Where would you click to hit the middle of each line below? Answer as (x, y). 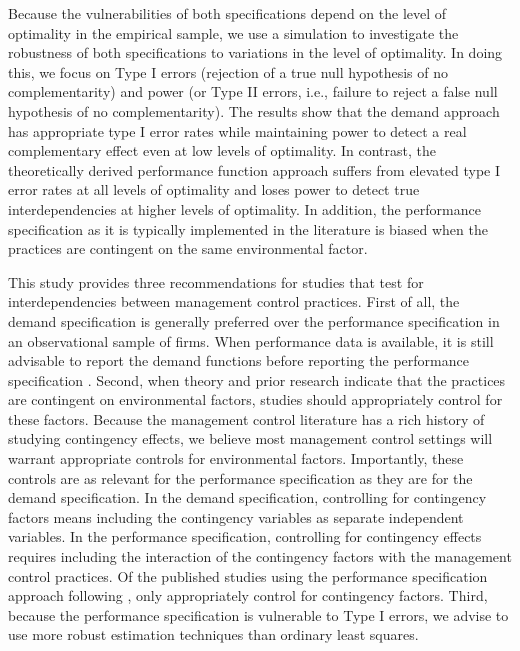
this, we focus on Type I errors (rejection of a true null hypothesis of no (228, 71)
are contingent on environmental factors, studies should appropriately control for (255, 399)
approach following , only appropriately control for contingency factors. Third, (248, 595)
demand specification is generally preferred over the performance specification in (254, 320)
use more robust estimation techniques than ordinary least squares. (213, 634)
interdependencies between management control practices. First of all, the (234, 301)
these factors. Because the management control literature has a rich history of (246, 418)
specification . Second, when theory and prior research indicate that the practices (257, 379)
